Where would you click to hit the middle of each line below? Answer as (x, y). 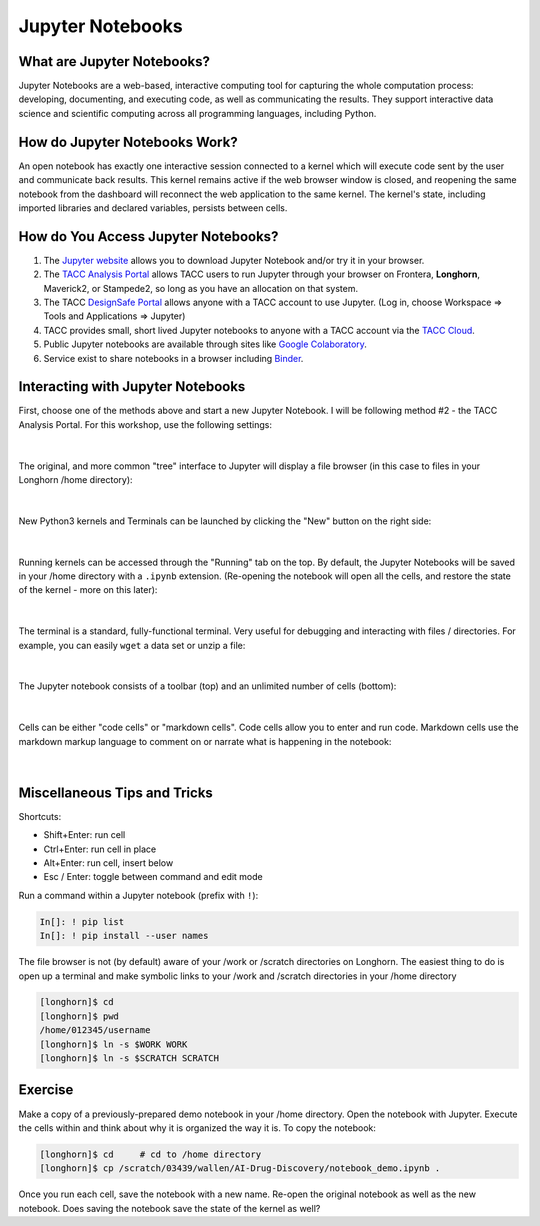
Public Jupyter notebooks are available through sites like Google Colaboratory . (205, 344)
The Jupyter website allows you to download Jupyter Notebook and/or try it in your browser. (234, 260)
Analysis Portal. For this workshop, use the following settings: (145, 424)
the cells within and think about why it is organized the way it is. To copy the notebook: (197, 1127)
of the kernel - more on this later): (88, 590)
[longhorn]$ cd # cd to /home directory (150, 1154)
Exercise (46, 1090)
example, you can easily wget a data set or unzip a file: (132, 645)
